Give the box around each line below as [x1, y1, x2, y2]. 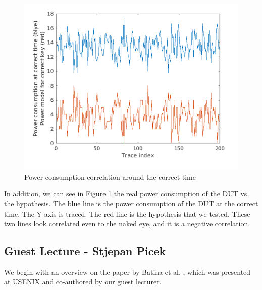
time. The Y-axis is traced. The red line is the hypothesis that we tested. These [4, 208, 250, 219]
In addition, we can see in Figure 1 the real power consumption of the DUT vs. [4, 188, 249, 199]
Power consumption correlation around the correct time [24, 171, 196, 182]
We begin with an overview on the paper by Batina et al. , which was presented [4, 266, 251, 277]
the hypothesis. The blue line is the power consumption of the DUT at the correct [4, 198, 258, 209]
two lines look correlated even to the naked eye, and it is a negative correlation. [4, 218, 250, 229]
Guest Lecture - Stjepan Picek [4, 243, 166, 259]
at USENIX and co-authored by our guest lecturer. [4, 276, 162, 287]
